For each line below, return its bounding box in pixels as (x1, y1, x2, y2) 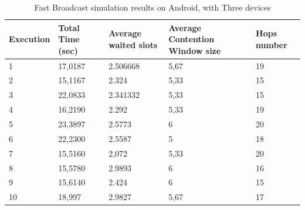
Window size (168, 44, 221, 56)
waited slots (109, 38, 158, 50)
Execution (9, 33, 50, 45)
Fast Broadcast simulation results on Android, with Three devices (34, 1, 271, 13)
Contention (168, 33, 215, 45)
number (256, 38, 287, 50)
